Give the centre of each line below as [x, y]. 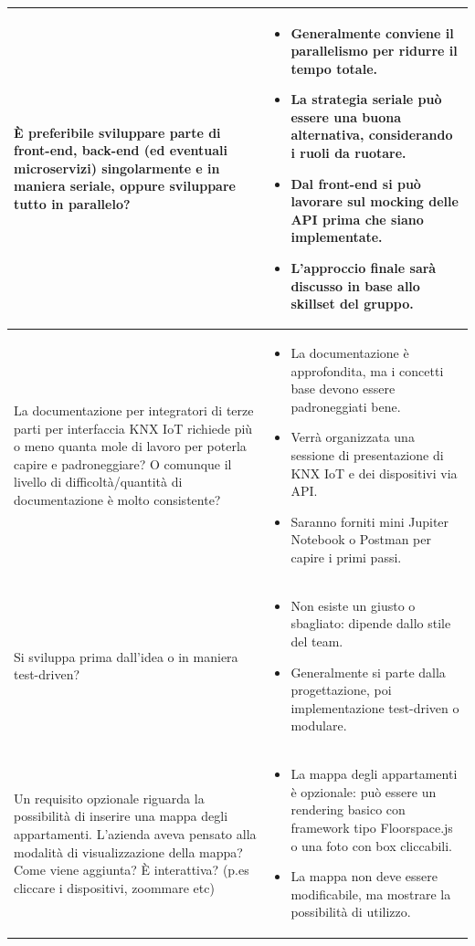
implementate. [337, 237]
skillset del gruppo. [352, 304]
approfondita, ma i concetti [367, 370]
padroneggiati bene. [346, 406]
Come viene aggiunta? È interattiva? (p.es [132, 870]
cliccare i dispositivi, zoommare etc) [114, 887]
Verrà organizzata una [353, 437]
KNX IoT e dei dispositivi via [374, 473]
